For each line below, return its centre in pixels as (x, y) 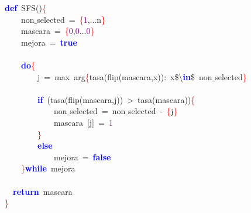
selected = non (98, 111)
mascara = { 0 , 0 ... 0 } (58, 31)
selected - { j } (153, 111)
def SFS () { (25, 8)
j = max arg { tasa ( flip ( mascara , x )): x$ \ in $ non (125, 76)
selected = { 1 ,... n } (71, 19)
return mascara (43, 191)
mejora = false (82, 157)
